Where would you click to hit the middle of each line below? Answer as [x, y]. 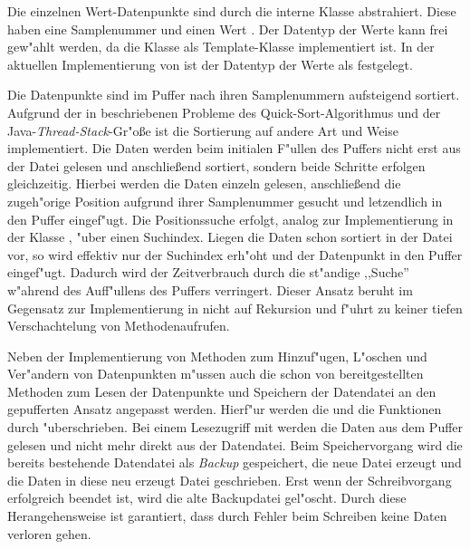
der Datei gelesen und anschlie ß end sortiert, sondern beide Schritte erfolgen [216, 165]
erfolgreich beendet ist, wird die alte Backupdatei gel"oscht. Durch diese [207, 498]
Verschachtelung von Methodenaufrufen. [119, 326]
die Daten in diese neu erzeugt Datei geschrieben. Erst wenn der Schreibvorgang [230, 480]
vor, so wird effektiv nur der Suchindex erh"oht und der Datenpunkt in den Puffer [235, 254]
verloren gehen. [49, 533]
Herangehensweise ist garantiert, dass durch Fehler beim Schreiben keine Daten [227, 516]
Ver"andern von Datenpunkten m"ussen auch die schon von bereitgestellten [216, 374]
